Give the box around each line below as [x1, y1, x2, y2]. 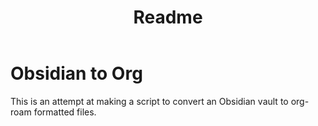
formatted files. [33, 106, 97, 118]
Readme [133, 6, 203, 29]
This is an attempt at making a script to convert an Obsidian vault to [10, 95, 289, 107]
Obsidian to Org [10, 62, 143, 85]
